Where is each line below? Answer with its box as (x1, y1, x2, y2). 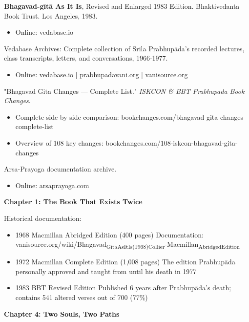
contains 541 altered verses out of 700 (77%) (15, 292, 148, 302)
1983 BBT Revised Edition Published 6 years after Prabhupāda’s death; (15, 282, 231, 293)
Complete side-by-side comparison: (15, 111, 119, 122)
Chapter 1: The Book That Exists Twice (4, 196, 143, 207)
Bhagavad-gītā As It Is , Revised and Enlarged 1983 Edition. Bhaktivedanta (4, 1, 240, 11)
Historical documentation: (4, 213, 82, 223)
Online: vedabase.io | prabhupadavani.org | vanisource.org (15, 69, 188, 79)
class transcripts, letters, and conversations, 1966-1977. (4, 53, 168, 63)
